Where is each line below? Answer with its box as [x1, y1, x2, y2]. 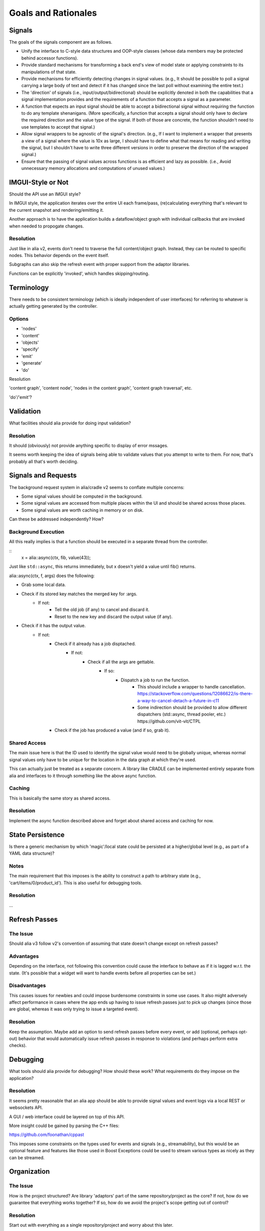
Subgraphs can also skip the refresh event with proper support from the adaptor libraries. [9, 261, 190, 267]
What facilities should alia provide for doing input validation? [9, 420, 131, 426]
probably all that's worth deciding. [9, 458, 79, 464]
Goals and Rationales [9, 7, 97, 18]
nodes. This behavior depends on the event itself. [9, 253, 109, 259]
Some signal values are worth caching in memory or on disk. [21, 507, 144, 513]
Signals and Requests [9, 471, 77, 480]
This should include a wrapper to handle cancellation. [137, 683, 246, 689]
